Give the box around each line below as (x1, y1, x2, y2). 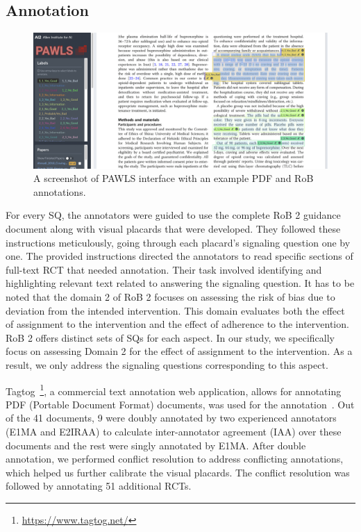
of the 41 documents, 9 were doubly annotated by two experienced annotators (6, 410, 337, 425)
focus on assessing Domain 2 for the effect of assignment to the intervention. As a (6, 344, 353, 358)
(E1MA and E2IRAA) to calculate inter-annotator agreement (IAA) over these (6, 424, 342, 438)
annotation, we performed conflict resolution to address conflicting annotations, (6, 451, 344, 466)
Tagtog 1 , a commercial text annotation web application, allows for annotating (6, 381, 342, 398)
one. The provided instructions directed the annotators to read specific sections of (6, 249, 353, 263)
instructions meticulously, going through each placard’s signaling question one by (6, 235, 351, 249)
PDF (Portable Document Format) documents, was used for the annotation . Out (6, 397, 355, 411)
